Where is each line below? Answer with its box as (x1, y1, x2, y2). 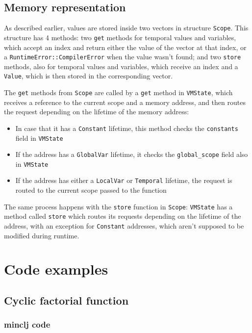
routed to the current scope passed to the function (15, 185, 167, 195)
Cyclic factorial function (4, 293, 129, 308)
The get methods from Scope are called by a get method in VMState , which (4, 87, 233, 98)
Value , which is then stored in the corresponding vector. (4, 71, 173, 81)
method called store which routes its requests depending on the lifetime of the (4, 211, 241, 221)
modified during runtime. (4, 230, 79, 240)
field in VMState (15, 132, 63, 143)
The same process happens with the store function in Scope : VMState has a (4, 201, 233, 211)
